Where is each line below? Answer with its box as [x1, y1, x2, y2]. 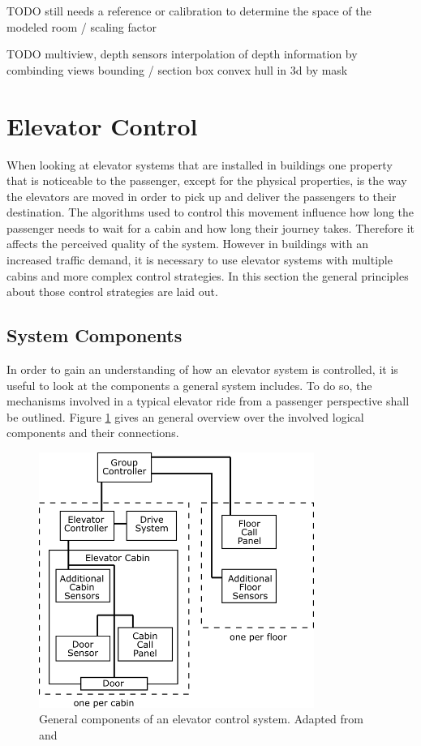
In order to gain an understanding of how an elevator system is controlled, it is [6, 361, 398, 378]
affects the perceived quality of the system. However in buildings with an [6, 235, 369, 252]
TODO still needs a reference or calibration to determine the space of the [6, 2, 372, 19]
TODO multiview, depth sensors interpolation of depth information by [6, 45, 358, 62]
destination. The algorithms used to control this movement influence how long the [6, 204, 415, 221]
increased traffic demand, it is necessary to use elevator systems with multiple [6, 251, 393, 268]
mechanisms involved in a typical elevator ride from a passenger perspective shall [6, 392, 410, 409]
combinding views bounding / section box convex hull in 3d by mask [6, 61, 348, 78]
